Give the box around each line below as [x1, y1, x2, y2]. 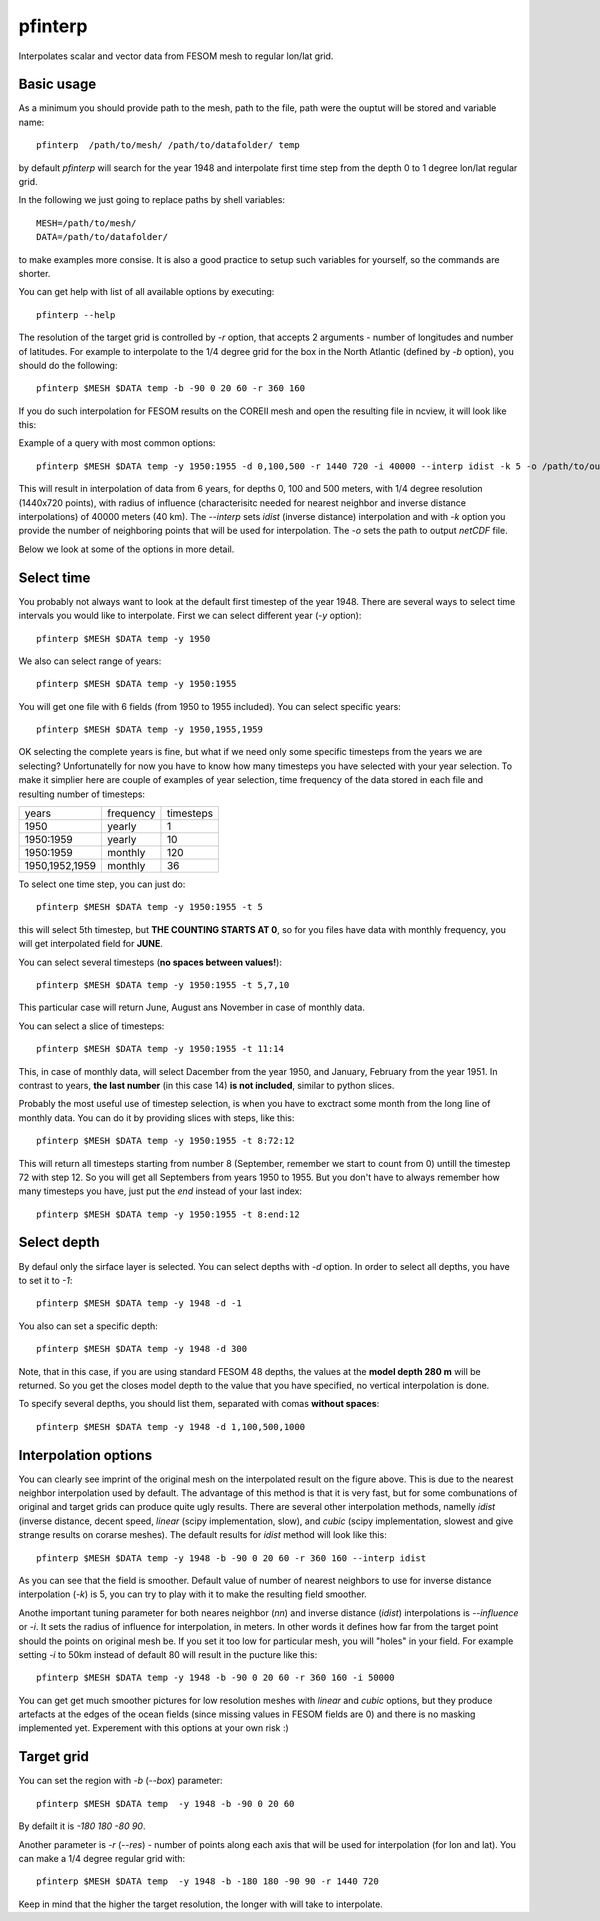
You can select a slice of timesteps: [18, 1020, 165, 1032]
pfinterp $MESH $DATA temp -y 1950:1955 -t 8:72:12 [36, 1135, 295, 1147]
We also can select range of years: [18, 655, 162, 667]
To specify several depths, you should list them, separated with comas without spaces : [18, 1398, 380, 1410]
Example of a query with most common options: [18, 437, 216, 449]
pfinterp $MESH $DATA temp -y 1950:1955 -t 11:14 [36, 1043, 285, 1055]
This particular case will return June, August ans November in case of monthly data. [18, 1001, 365, 1014]
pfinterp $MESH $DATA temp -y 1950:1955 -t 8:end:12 [36, 1208, 300, 1220]
